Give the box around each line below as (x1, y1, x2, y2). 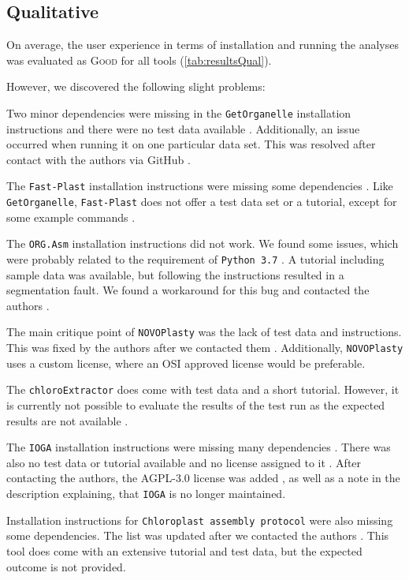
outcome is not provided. (6, 558, 126, 574)
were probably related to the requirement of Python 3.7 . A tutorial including (6, 250, 385, 267)
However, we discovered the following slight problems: (6, 78, 266, 95)
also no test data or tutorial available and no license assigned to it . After (6, 454, 362, 470)
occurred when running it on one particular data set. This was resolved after (6, 136, 376, 152)
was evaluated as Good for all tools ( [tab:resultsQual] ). (6, 51, 272, 68)
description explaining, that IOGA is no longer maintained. (6, 485, 286, 502)
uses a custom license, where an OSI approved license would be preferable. (6, 354, 366, 371)
